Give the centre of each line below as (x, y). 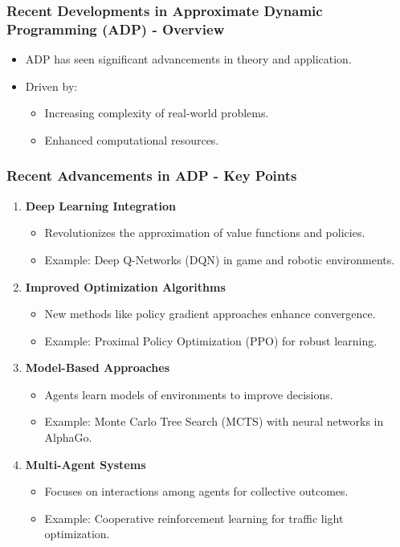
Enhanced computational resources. (132, 139)
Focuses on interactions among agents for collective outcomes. (196, 491)
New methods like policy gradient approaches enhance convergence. (210, 314)
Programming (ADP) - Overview (116, 29)
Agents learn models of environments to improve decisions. (189, 394)
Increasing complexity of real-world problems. (157, 113)
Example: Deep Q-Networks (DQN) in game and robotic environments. (220, 259)
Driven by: (51, 86)
